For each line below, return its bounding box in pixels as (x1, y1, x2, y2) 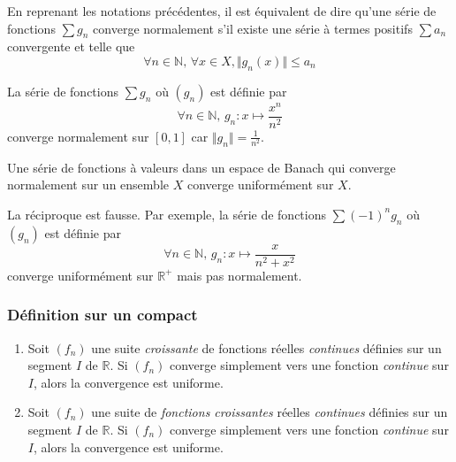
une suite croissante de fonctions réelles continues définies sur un (91, 338, 442, 357)
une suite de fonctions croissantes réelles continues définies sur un (91, 403, 448, 421)
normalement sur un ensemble (7, 175, 169, 194)
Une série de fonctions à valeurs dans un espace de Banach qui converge (7, 158, 396, 176)
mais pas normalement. (177, 266, 302, 284)
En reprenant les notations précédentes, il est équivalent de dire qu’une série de (7, 2, 437, 19)
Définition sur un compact (7, 304, 198, 326)
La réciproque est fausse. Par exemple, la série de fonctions (7, 204, 327, 223)
